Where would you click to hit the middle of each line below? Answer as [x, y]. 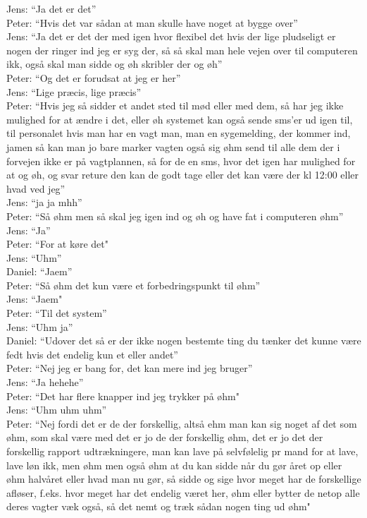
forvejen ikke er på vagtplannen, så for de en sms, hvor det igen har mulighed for [181, 161]
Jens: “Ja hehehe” [45, 382]
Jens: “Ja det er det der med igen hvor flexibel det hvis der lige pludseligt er [171, 36]
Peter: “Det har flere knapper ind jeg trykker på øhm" [123, 396]
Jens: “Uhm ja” [40, 326]
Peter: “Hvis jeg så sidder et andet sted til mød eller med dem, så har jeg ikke [175, 106]
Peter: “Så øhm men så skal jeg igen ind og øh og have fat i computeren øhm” [175, 216]
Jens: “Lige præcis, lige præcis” [74, 91]
